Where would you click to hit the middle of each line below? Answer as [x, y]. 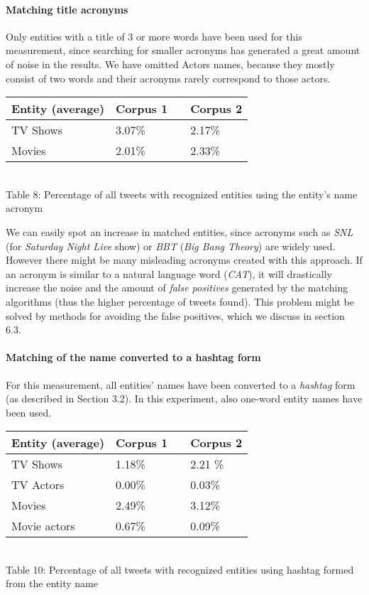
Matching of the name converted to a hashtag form [133, 357]
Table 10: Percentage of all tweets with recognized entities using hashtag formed [180, 569]
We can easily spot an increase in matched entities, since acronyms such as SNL [180, 231]
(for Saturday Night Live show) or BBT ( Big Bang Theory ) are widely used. [171, 246]
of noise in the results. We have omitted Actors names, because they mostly [170, 64]
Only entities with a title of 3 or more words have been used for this [154, 36]
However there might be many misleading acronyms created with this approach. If [184, 260]
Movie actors [43, 526]
